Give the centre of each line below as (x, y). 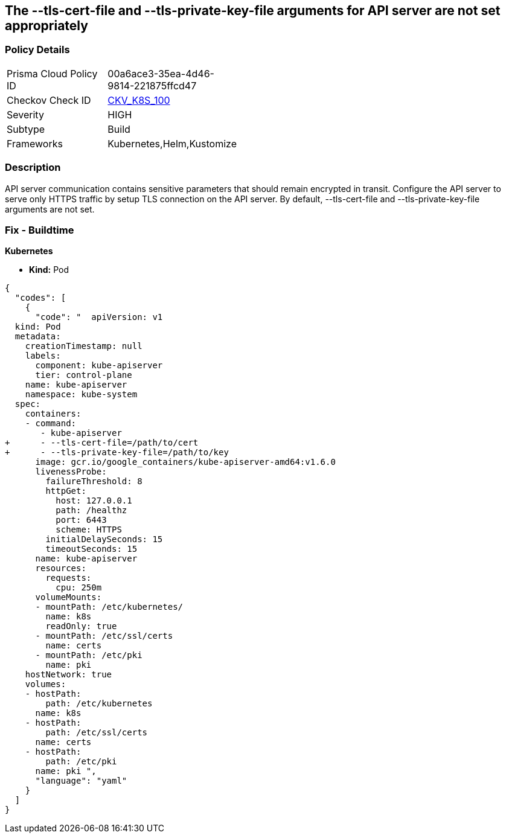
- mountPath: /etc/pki (89, 655)
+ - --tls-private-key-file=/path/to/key (117, 453)
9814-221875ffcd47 (152, 85)
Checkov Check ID (49, 100)
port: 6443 (81, 520)
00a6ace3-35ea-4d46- (161, 73)
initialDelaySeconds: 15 (104, 539)
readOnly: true (81, 626)
